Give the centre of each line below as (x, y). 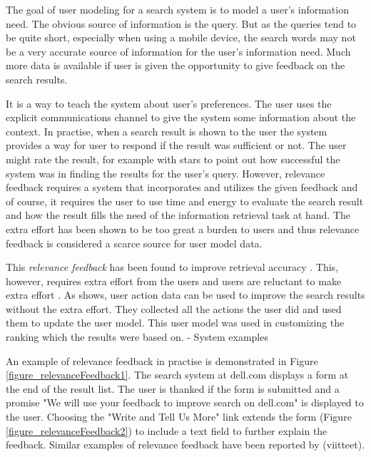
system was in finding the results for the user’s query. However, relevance (166, 173)
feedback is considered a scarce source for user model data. (134, 243)
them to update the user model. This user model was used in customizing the (175, 323)
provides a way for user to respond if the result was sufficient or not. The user (176, 145)
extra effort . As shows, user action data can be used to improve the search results (185, 295)
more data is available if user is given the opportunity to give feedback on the (176, 65)
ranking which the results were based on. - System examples (137, 337)
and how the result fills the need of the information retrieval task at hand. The (178, 215)
